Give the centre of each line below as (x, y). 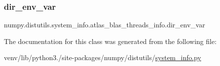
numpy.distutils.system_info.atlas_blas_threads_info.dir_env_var (105, 25)
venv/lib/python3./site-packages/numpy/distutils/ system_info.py (103, 57)
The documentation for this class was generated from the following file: (110, 41)
